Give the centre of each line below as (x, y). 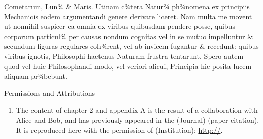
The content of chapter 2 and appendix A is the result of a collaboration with (137, 110)
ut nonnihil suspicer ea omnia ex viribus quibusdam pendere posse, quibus (120, 26)
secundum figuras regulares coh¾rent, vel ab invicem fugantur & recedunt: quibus (131, 46)
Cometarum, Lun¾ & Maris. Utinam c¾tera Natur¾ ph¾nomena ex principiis (127, 6)
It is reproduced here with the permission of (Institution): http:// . (119, 130)
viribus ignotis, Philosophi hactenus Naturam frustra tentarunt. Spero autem (124, 56)
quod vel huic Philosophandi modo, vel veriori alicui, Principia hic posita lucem (128, 66)
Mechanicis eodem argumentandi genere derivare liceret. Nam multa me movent (128, 16)
